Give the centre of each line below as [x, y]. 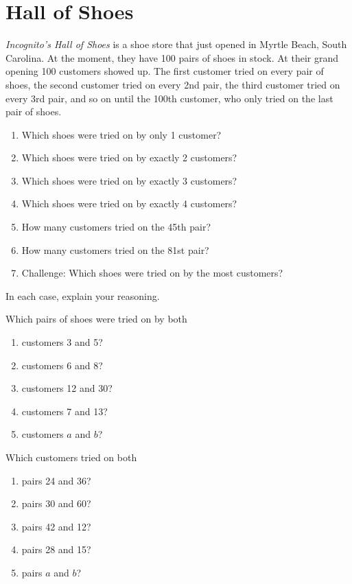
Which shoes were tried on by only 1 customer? [121, 134]
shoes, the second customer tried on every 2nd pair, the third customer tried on [173, 84]
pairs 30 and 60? [56, 503]
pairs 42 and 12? [56, 526]
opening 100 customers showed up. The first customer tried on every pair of [165, 71]
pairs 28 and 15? [56, 549]
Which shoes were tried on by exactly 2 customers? [129, 157]
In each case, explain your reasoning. [83, 295]
